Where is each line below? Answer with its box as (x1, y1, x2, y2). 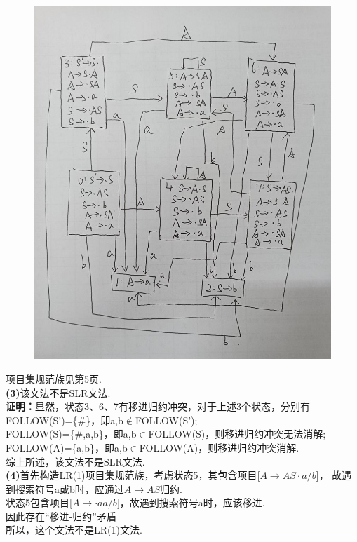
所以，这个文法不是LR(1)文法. (6, 522, 142, 537)
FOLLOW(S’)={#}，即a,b (6, 412, 123, 427)
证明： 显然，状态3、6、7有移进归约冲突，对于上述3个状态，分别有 (6, 399, 310, 414)
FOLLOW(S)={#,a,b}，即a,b (6, 426, 137, 441)
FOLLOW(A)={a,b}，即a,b (6, 440, 128, 454)
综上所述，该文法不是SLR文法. (6, 454, 145, 468)
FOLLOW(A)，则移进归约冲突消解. (139, 440, 299, 454)
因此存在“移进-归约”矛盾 (6, 508, 116, 523)
